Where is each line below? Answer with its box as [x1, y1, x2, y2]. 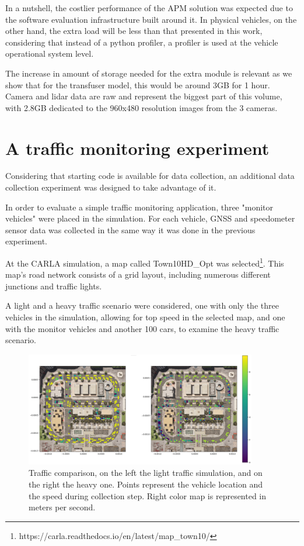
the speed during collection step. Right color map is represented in [29, 489, 267, 502]
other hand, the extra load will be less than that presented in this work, [5, 25, 263, 37]
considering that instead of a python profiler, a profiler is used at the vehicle [5, 36, 278, 48]
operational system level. [5, 47, 94, 60]
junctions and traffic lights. [5, 279, 102, 292]
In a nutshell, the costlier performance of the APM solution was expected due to [5, 2, 293, 13]
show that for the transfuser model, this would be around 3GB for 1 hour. [5, 78, 270, 91]
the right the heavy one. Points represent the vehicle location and [29, 478, 263, 490]
